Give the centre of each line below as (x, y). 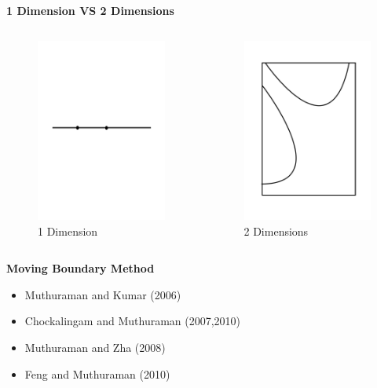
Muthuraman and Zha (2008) (95, 347)
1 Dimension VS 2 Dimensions (90, 10)
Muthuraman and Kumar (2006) (103, 294)
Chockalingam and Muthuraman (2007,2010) (133, 321)
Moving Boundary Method (81, 268)
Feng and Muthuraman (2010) (97, 373)
